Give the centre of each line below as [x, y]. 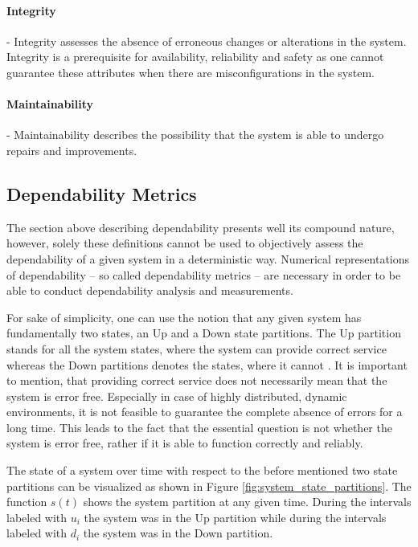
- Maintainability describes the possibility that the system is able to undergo [195, 135]
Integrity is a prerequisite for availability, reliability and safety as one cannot [195, 57]
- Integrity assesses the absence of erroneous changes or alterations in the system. [207, 41]
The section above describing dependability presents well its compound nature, [201, 227]
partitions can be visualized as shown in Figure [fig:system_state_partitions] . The [209, 486]
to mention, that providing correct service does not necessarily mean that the [197, 380]
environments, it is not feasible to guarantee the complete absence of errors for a [205, 412]
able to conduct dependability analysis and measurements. [150, 290]
